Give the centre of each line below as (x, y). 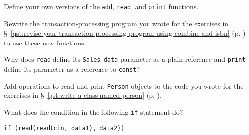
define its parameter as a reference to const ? (72, 69)
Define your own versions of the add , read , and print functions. (101, 6)
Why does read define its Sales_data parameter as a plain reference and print (125, 59)
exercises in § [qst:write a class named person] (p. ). (83, 95)
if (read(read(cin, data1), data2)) (64, 128)
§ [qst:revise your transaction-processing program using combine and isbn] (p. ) (125, 33)
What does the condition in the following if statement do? (94, 112)
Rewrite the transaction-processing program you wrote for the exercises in (116, 23)
